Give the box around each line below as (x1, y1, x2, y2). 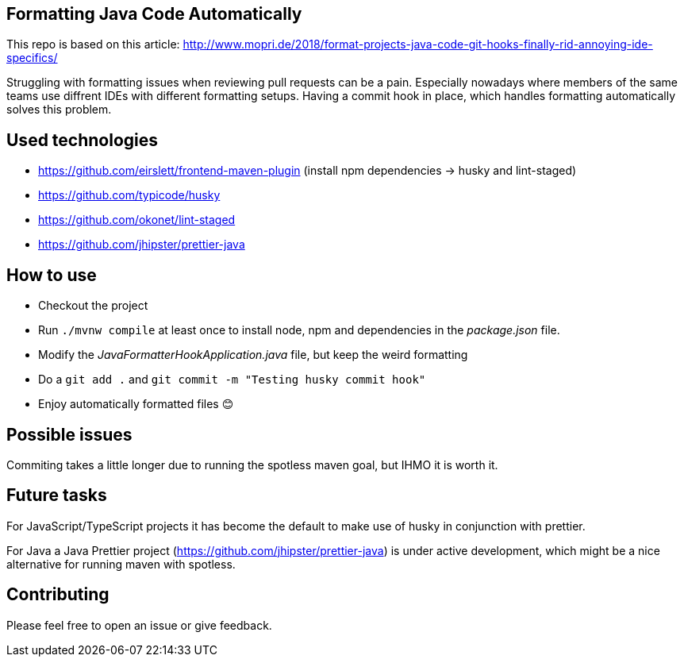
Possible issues (6, 424, 133, 445)
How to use (6, 264, 97, 285)
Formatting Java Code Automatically (6, 4, 302, 24)
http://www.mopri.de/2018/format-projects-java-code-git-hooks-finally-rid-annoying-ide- (183, 37, 653, 52)
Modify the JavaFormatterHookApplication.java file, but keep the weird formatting (38, 348, 468, 362)
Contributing (6, 584, 110, 605)
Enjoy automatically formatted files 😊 (38, 397, 234, 411)
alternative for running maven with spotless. (6, 557, 236, 571)
